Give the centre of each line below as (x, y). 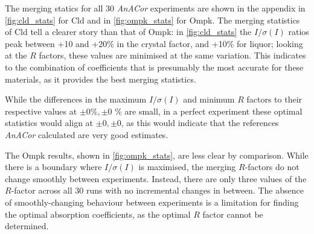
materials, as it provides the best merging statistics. (101, 79)
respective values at (41, 111)
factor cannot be (233, 214)
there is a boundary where (53, 167)
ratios (299, 32)
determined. (27, 226)
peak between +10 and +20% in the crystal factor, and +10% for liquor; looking (154, 43)
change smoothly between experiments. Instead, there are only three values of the (156, 178)
